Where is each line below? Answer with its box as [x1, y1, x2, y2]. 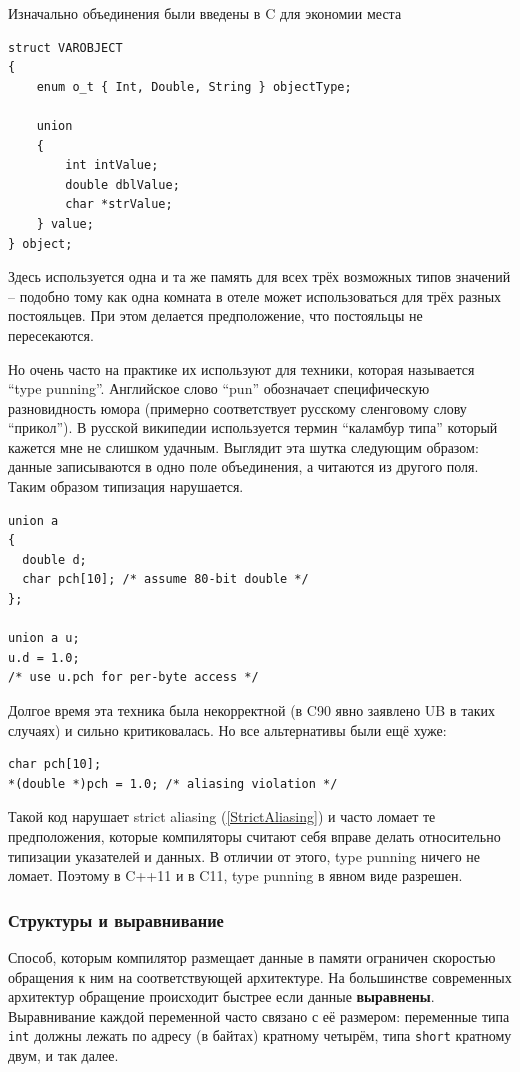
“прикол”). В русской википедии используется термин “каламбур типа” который [8, 417, 498, 438]
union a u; [8, 631, 80, 646]
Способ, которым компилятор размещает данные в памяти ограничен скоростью [8, 946, 496, 967]
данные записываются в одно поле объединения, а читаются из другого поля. [8, 456, 479, 477]
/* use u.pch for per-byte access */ [8, 670, 259, 685]
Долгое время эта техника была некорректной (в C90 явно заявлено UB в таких [8, 700, 495, 720]
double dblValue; [65, 177, 180, 192]
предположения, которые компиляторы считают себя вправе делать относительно [8, 825, 501, 846]
